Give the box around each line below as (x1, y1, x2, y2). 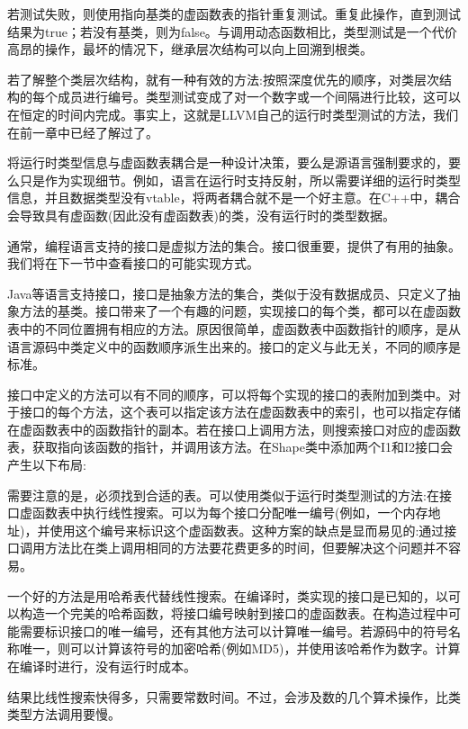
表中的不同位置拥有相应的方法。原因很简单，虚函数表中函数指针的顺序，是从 (7, 319, 461, 337)
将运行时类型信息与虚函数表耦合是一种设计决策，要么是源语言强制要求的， (7, 153, 448, 172)
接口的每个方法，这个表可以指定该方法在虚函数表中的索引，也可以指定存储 (19, 402, 461, 421)
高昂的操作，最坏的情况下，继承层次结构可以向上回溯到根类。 (7, 40, 373, 58)
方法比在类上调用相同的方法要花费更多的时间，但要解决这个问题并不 (44, 538, 448, 557)
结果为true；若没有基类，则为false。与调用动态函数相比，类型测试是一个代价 (7, 22, 457, 40)
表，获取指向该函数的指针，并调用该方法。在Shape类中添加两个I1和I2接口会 (7, 437, 454, 456)
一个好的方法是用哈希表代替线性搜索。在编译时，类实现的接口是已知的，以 (7, 586, 448, 605)
